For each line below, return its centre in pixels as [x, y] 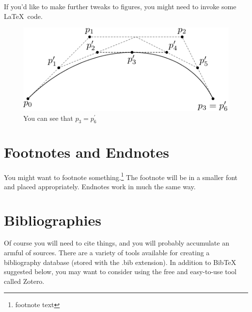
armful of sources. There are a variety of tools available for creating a [107, 253]
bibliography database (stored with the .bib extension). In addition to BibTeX [120, 262]
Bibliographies [53, 220]
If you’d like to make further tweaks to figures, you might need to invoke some [120, 6]
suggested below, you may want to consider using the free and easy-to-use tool [120, 271]
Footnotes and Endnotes [87, 152]
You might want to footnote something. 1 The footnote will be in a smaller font [121, 176]
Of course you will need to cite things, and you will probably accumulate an [117, 243]
